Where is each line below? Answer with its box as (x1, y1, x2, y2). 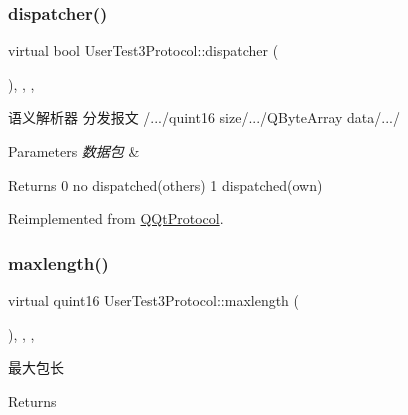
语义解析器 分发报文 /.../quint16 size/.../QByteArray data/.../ (8, 107, 400, 128)
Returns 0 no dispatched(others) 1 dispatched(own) (8, 174, 323, 195)
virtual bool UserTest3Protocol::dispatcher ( (8, 40, 279, 61)
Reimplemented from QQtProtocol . (8, 208, 224, 229)
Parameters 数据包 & (8, 141, 140, 161)
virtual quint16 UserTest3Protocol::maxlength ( (8, 290, 300, 310)
